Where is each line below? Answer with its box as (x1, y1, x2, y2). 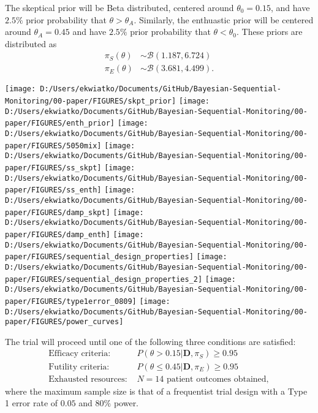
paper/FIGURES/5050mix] (5, 141, 102, 150)
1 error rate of (5, 396, 58, 409)
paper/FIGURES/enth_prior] (5, 119, 115, 128)
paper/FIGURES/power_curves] (5, 317, 124, 327)
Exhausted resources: (48, 374, 127, 384)
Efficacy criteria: (48, 349, 111, 358)
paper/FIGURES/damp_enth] (5, 230, 110, 239)
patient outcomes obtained (167, 374, 267, 384)
